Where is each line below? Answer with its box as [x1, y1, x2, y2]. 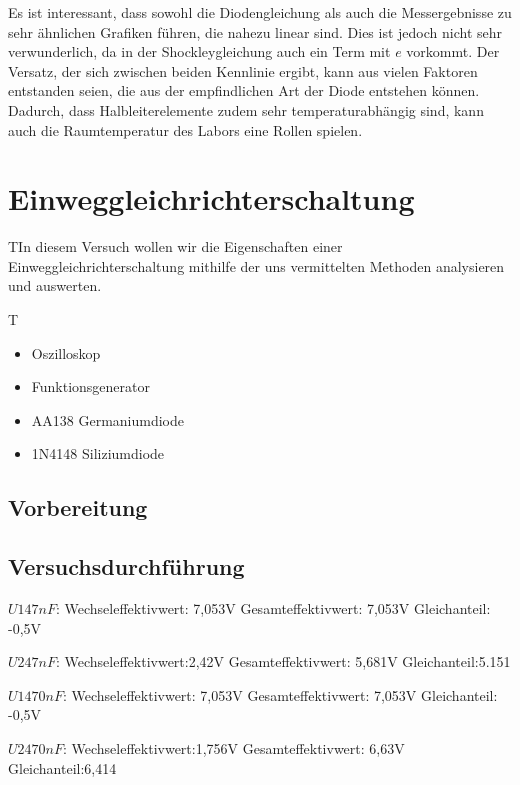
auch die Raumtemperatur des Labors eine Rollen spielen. [8, 119, 363, 140]
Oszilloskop [31, 342, 101, 363]
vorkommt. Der [406, 41, 500, 62]
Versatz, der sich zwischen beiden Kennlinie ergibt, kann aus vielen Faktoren [8, 60, 478, 81]
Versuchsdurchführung [8, 551, 245, 582]
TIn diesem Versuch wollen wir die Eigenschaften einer [8, 236, 343, 257]
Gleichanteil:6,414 [8, 757, 117, 778]
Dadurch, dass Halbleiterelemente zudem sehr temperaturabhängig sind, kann [8, 99, 484, 120]
